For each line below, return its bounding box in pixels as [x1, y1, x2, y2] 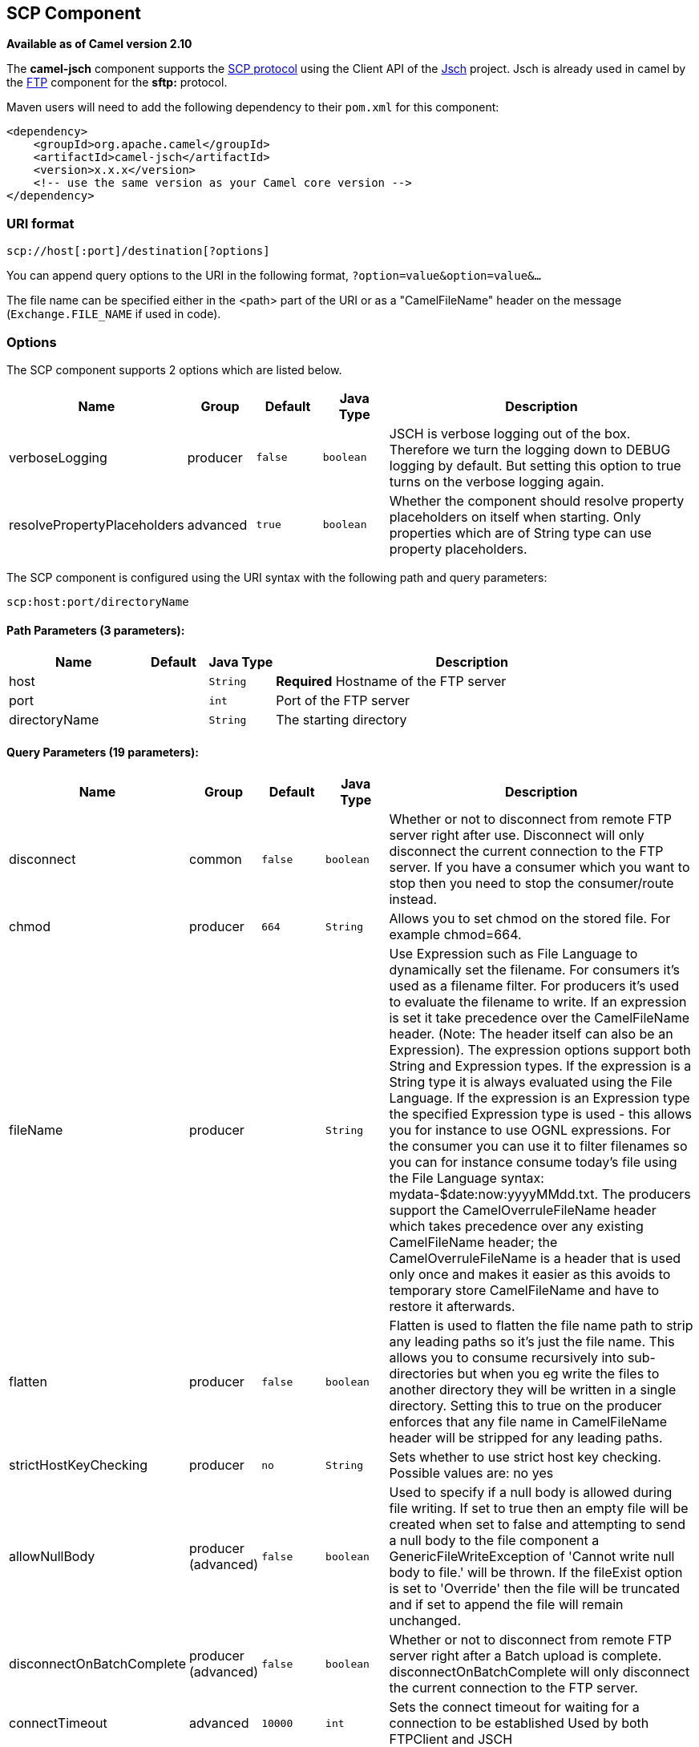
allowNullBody [9, 1548, 95, 1565]
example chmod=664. [389, 926, 522, 943]
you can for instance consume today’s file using [389, 1154, 677, 1171]
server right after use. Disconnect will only [389, 827, 644, 844]
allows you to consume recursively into [389, 1350, 624, 1366]
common [188, 851, 242, 868]
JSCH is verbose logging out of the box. [389, 425, 631, 442]
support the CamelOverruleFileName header [389, 1202, 657, 1219]
